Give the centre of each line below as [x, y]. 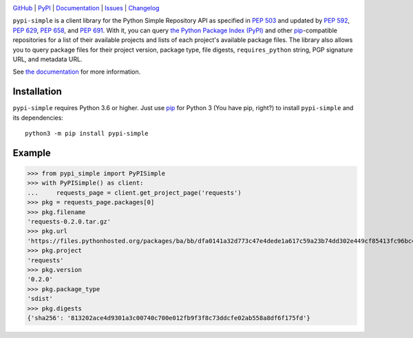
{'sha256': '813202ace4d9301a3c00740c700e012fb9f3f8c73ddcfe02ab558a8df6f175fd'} [169, 318]
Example [32, 152]
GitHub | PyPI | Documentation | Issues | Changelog [86, 8]
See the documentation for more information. [77, 72]
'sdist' [40, 299]
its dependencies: [38, 118]
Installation [37, 92]
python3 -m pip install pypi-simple [87, 134]
